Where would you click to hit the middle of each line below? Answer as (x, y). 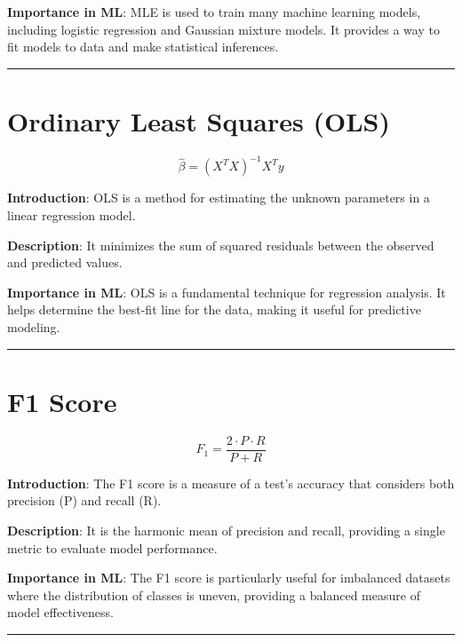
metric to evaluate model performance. (112, 547)
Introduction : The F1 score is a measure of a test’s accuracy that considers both (231, 483)
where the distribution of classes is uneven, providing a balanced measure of (214, 594)
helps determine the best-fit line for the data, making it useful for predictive (214, 309)
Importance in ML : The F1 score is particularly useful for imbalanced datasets (229, 578)
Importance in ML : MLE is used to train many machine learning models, (214, 12)
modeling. (34, 326)
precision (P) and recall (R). (84, 500)
